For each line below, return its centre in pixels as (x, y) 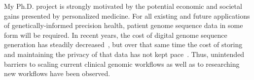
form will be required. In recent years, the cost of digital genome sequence (116, 35)
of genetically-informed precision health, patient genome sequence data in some (124, 25)
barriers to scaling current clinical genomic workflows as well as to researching (122, 64)
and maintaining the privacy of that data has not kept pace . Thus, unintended (124, 54)
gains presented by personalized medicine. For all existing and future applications (127, 15)
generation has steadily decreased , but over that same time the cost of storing (123, 44)
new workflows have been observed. (57, 73)
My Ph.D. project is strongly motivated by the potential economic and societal (123, 6)
